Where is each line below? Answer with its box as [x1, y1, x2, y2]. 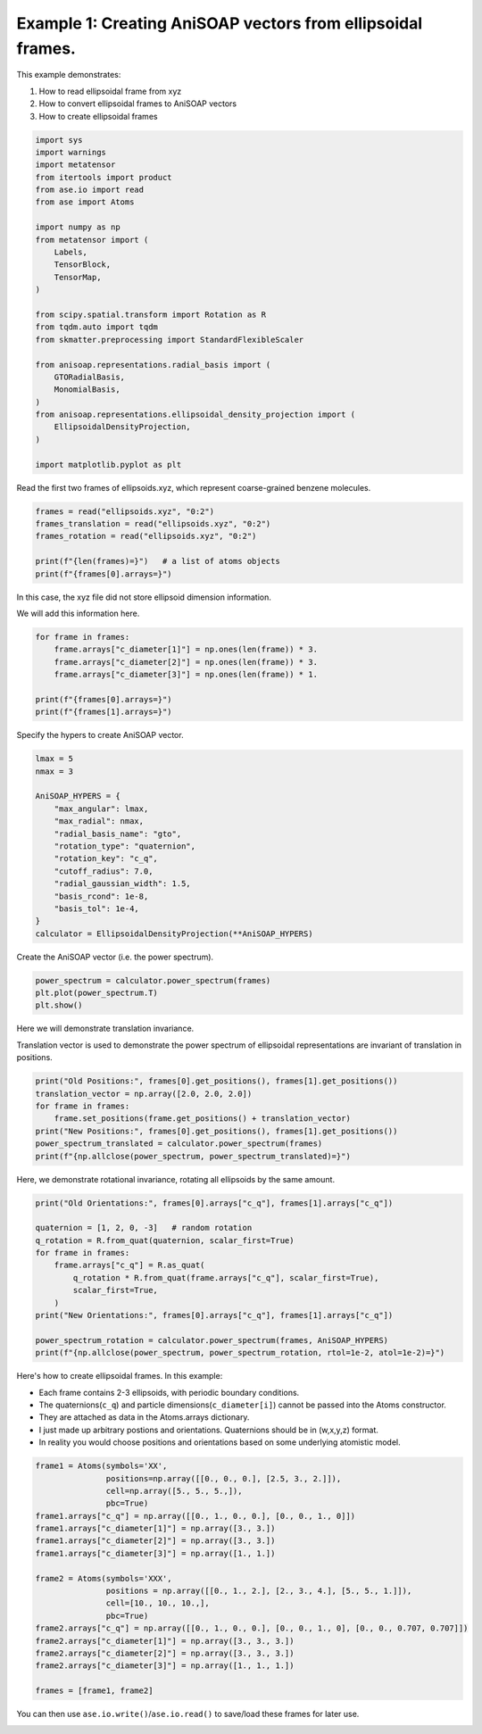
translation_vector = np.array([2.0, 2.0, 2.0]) [35, 1089, 253, 1099]
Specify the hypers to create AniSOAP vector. [16, 730, 184, 741]
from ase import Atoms [35, 197, 135, 207]
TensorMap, [54, 272, 102, 282]
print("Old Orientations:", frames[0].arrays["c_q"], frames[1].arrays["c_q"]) [35, 1198, 394, 1208]
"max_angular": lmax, [54, 803, 149, 814]
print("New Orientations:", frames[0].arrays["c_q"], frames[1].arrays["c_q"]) [35, 1310, 394, 1321]
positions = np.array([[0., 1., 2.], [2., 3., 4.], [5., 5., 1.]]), [105, 1586, 412, 1597]
